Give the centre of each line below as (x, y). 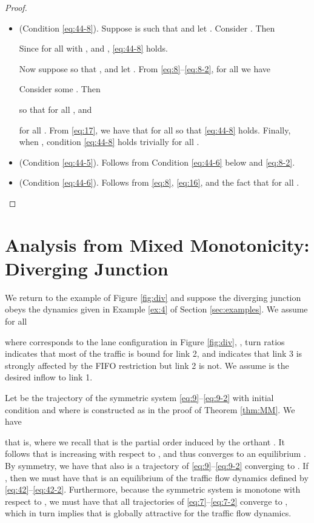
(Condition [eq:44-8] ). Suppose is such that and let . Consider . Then (147, 28)
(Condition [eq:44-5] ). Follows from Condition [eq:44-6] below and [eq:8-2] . (157, 162)
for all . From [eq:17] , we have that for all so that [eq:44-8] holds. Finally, (155, 130)
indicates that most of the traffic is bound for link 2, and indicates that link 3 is (154, 353)
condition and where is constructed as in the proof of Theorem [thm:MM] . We (150, 409)
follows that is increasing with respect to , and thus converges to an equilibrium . (155, 454)
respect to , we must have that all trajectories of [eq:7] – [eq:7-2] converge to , (146, 501)
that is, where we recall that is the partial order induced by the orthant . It (145, 441)
